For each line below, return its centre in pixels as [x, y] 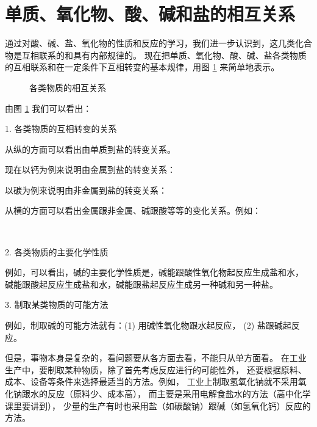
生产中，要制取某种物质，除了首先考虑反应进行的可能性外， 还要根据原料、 [156, 369]
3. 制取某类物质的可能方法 [57, 305]
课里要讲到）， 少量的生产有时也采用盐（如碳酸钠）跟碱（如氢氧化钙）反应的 [158, 405]
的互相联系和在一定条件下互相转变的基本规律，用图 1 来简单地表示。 [142, 67]
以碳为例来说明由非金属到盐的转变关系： [86, 190]
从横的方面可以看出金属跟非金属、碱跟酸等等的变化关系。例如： [133, 210]
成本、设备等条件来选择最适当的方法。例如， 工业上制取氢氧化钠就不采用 [151, 381]
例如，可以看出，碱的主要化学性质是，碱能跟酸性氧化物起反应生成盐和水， [154, 272]
